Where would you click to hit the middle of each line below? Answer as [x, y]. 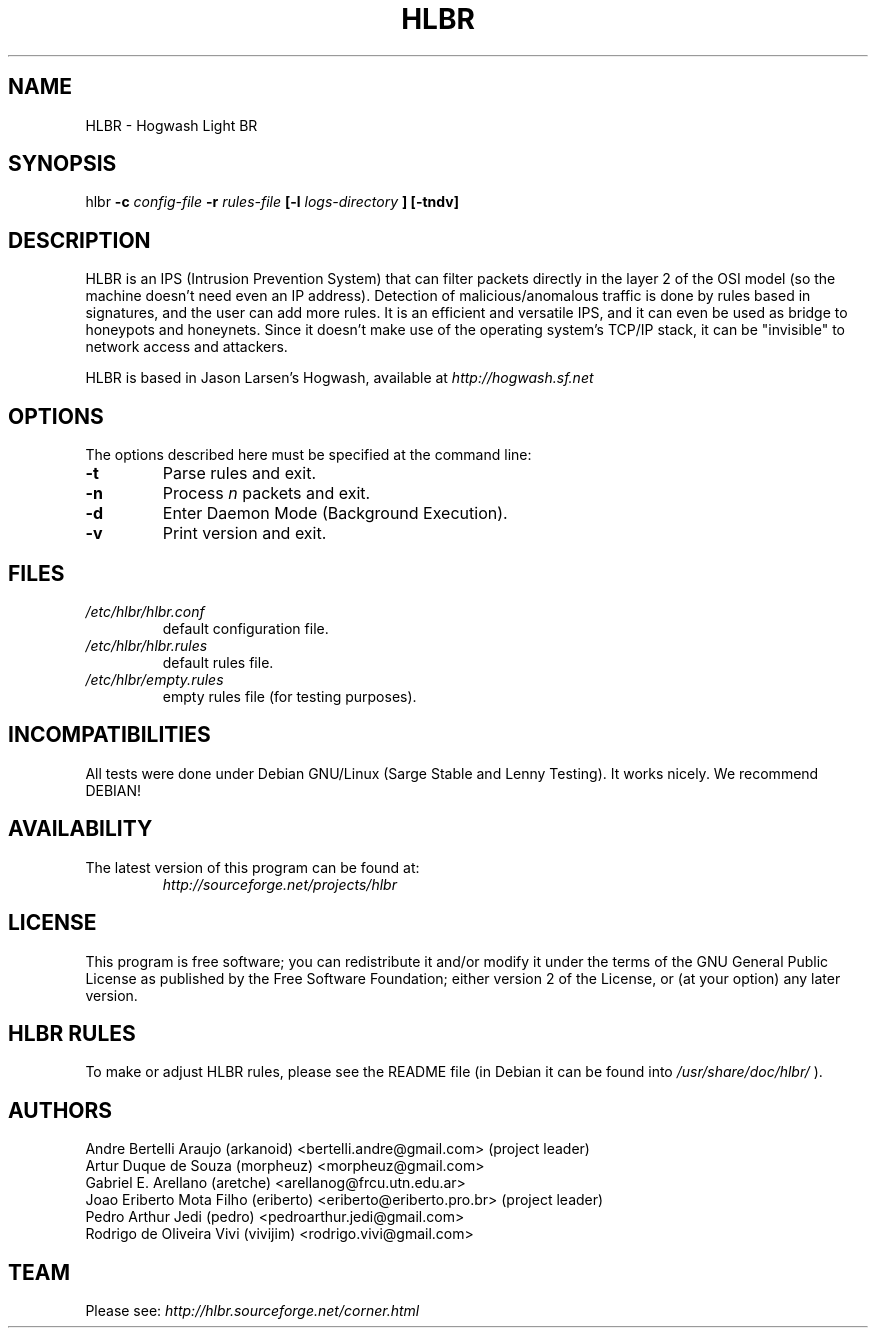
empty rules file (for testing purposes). [289, 696]
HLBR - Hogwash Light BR [171, 125]
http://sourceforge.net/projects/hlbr [279, 884]
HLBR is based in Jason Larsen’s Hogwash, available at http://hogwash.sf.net [339, 378]
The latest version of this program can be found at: [252, 867]
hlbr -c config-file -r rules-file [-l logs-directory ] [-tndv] [272, 202]
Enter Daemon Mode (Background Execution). [335, 513]
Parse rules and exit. [239, 473]
